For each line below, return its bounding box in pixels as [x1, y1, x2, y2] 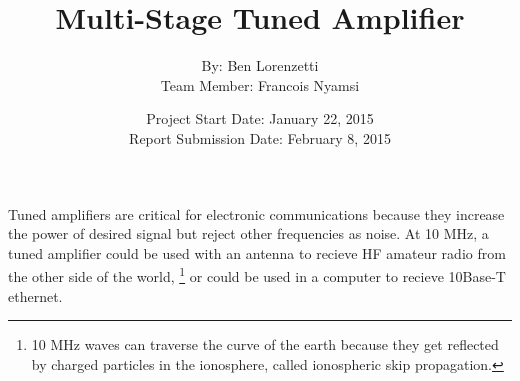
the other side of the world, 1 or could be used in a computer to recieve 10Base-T [8, 263, 506, 286]
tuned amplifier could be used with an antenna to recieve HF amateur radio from [8, 242, 506, 263]
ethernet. [8, 285, 63, 306]
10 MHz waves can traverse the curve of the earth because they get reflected [31, 334, 499, 355]
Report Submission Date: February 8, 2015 [129, 127, 391, 148]
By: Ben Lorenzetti [201, 55, 319, 76]
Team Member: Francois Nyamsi [160, 74, 360, 95]
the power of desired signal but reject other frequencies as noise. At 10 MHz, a [8, 223, 489, 244]
